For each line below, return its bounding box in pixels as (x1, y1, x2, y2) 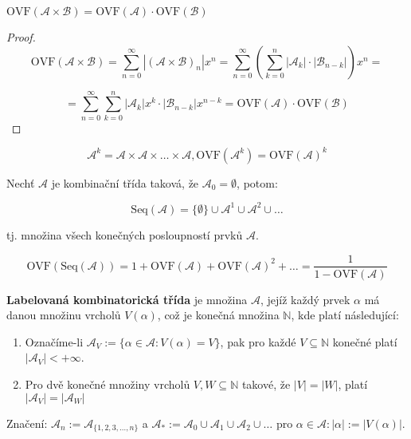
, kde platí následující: (291, 307, 399, 323)
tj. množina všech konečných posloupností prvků (6, 226, 243, 243)
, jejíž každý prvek (260, 291, 350, 307)
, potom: (237, 174, 278, 191)
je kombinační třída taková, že (51, 174, 199, 191)
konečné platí (332, 333, 397, 350)
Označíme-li (25, 333, 84, 350)
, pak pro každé (220, 333, 296, 350)
